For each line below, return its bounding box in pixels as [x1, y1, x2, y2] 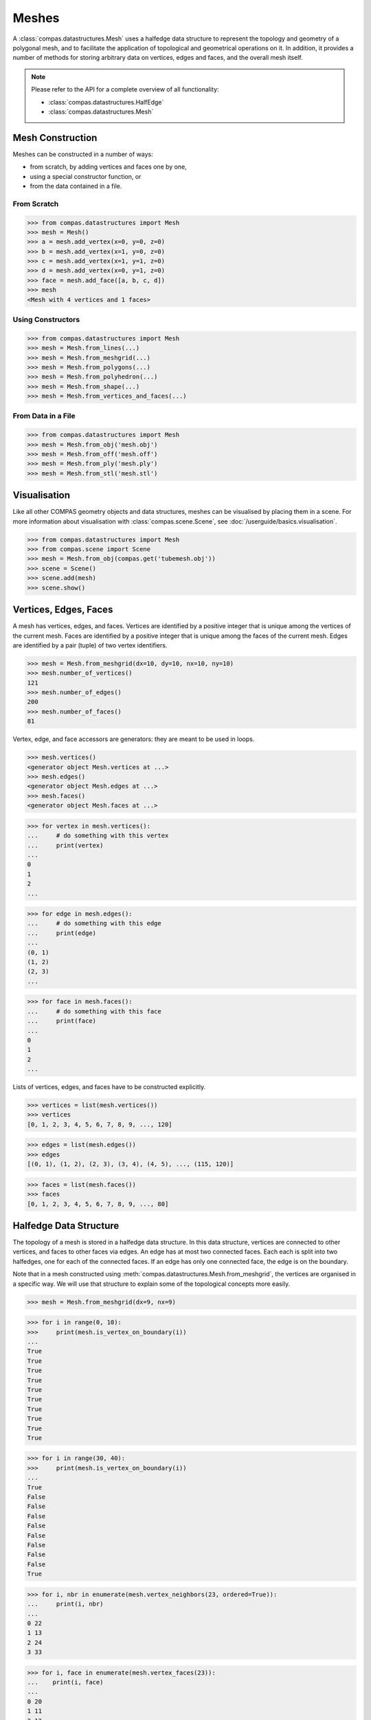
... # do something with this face [27, 1007, 161, 1015]
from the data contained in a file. [30, 182, 122, 190]
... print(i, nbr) [27, 1600, 104, 1608]
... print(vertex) [27, 841, 104, 849]
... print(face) [27, 1017, 96, 1025]
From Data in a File [12, 411, 76, 421]
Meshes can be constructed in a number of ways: [12, 150, 154, 158]
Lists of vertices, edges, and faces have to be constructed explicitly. [12, 1083, 206, 1091]
